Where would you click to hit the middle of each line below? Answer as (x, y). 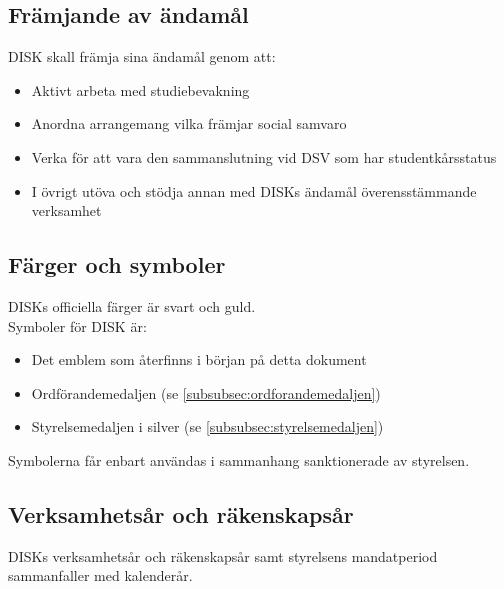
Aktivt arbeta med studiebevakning (140, 89)
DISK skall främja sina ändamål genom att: (142, 56)
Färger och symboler (117, 264)
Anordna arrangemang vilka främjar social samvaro (189, 123)
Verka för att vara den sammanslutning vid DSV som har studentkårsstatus (264, 156)
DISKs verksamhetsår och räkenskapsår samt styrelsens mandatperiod (223, 555)
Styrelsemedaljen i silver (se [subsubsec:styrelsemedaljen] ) (207, 426)
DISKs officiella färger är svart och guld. (132, 305)
